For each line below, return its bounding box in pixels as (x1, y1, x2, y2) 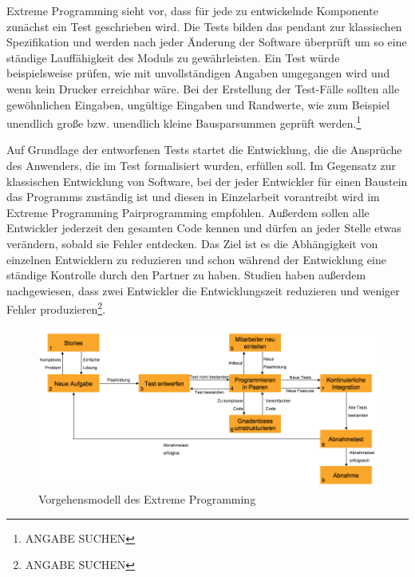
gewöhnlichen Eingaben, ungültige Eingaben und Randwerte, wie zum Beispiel (6, 96, 390, 113)
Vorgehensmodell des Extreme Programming (38, 490, 256, 507)
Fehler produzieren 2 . (6, 298, 106, 317)
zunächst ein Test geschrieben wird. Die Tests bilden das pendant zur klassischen (6, 18, 402, 34)
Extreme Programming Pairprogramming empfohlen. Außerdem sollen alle (6, 204, 370, 220)
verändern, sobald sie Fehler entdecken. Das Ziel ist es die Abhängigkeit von (6, 235, 378, 251)
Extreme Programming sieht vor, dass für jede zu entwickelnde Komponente (6, 2, 378, 18)
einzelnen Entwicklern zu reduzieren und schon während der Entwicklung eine (6, 251, 386, 267)
